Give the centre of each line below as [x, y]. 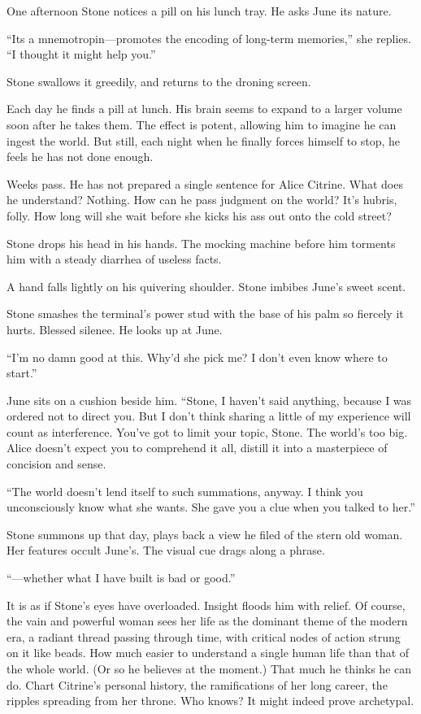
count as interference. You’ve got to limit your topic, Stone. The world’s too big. [207, 431]
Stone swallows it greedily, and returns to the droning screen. [159, 81]
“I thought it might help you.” [81, 54]
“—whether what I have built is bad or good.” [121, 578]
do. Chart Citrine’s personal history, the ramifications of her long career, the [197, 684]
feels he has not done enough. [80, 157]
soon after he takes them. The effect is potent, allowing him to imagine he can [202, 124]
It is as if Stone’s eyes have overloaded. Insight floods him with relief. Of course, [206, 605]
